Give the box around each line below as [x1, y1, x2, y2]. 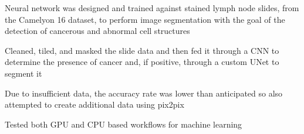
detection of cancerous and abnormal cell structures [5, 25, 190, 37]
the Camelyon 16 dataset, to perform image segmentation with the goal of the [5, 13, 285, 25]
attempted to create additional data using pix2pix [5, 98, 184, 111]
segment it [5, 67, 42, 79]
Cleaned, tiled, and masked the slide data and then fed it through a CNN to [5, 44, 279, 56]
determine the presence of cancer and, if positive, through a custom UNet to [5, 56, 279, 68]
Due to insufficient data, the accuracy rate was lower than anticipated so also [5, 87, 283, 99]
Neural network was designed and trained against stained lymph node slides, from [5, 2, 299, 13]
